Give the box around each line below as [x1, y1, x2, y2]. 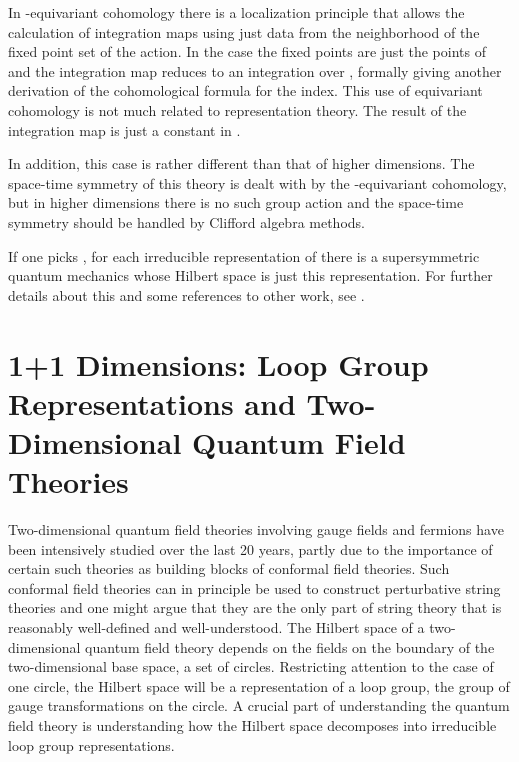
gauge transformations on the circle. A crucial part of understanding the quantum [8, 695, 510, 716]
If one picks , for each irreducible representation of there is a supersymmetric [8, 245, 480, 266]
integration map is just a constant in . [8, 119, 241, 140]
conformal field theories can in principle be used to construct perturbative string [8, 577, 501, 598]
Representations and [8, 382, 296, 423]
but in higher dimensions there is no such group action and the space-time [8, 192, 464, 213]
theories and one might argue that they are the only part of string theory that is [8, 597, 502, 618]
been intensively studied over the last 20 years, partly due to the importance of [8, 538, 493, 559]
